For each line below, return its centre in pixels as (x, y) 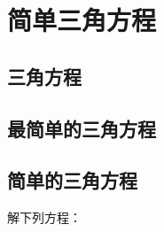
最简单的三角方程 (82, 128)
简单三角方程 (82, 20)
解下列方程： (44, 217)
